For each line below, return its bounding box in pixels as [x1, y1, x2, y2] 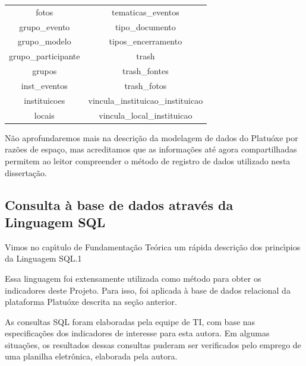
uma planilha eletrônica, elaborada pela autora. [5, 350, 178, 362]
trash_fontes [122, 65, 169, 77]
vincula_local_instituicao [99, 109, 193, 121]
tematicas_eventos [112, 5, 179, 18]
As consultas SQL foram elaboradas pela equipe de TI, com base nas [5, 315, 255, 327]
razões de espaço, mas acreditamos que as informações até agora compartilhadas [5, 143, 297, 155]
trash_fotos [124, 79, 167, 91]
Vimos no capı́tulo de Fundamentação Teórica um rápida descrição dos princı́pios [5, 240, 301, 253]
